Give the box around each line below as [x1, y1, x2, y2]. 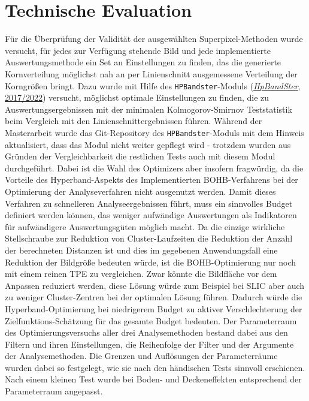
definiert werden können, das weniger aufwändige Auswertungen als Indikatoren [5, 209, 297, 221]
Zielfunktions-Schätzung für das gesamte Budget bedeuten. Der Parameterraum [5, 314, 297, 327]
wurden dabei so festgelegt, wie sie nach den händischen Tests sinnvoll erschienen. [5, 361, 305, 373]
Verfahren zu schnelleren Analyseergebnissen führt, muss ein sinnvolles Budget [5, 197, 293, 209]
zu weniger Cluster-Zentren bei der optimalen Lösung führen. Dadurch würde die [5, 291, 302, 303]
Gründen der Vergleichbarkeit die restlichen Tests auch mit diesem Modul [5, 150, 275, 162]
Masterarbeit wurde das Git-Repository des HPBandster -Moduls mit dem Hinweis [5, 126, 304, 138]
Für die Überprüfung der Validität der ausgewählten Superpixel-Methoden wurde [5, 32, 303, 45]
